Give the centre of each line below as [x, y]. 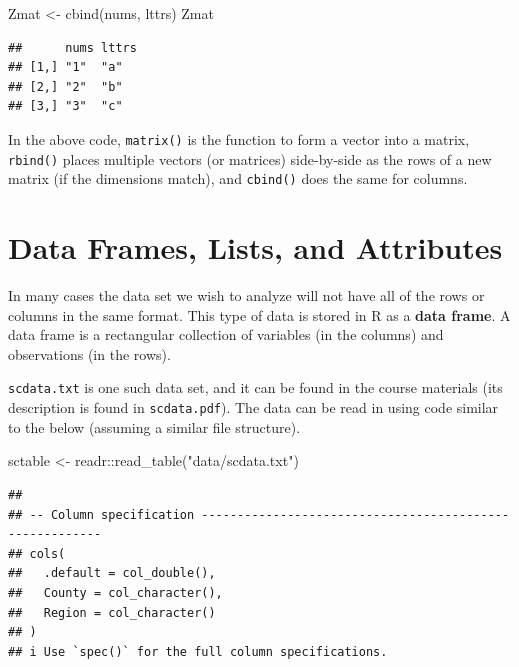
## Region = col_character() [112, 612]
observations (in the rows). [89, 353]
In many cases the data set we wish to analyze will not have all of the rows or [246, 295]
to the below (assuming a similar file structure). [154, 426]
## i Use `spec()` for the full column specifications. [198, 651]
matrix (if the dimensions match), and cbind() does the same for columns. [238, 178]
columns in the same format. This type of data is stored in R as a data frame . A [259, 314]
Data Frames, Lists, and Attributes [255, 247]
